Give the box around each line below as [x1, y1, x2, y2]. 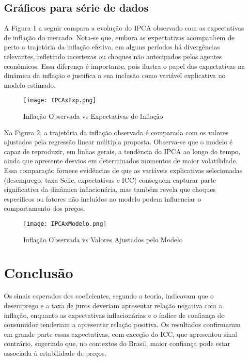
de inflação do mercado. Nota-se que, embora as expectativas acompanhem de [4, 32, 234, 42]
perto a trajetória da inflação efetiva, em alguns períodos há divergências [4, 42, 220, 52]
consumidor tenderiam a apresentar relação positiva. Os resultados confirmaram [4, 319, 241, 330]
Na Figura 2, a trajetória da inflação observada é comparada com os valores [4, 127, 229, 137]
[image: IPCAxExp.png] [23, 97, 96, 104]
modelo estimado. [4, 79, 56, 90]
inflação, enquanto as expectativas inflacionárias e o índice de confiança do [4, 310, 225, 320]
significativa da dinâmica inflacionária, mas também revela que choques [4, 184, 216, 194]
